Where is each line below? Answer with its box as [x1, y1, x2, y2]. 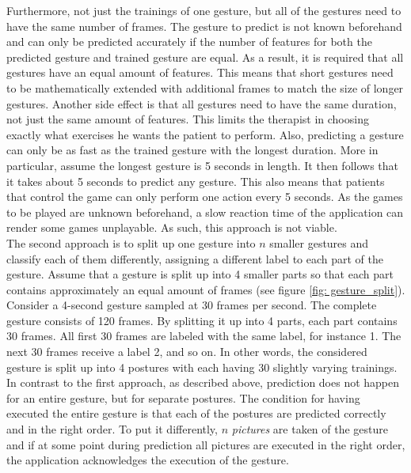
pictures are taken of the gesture [231, 421, 389, 437]
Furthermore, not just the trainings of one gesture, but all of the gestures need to [6, 2, 401, 18]
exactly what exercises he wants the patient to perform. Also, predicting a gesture [6, 126, 404, 142]
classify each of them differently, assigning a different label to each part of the [6, 250, 384, 267]
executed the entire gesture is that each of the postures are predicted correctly [6, 405, 386, 422]
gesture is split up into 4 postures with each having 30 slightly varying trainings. [6, 358, 398, 375]
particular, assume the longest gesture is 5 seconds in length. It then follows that [6, 157, 398, 173]
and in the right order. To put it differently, [6, 421, 218, 437]
